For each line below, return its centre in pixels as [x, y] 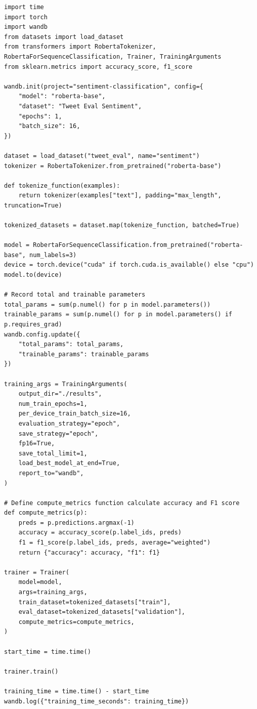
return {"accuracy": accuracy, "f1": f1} [89, 552]
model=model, [40, 582]
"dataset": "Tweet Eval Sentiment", [80, 106]
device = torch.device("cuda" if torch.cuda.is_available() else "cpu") [129, 265]
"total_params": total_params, [71, 344]
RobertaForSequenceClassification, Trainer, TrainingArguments [113, 56]
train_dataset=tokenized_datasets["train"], [95, 602]
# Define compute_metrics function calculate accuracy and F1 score [122, 503]
